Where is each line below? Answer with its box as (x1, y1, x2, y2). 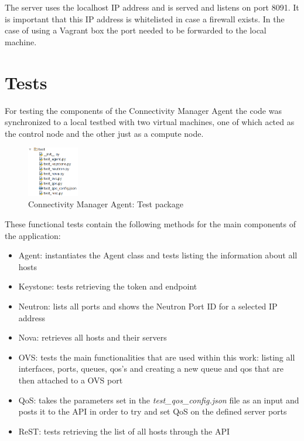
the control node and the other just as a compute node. (5, 127, 204, 139)
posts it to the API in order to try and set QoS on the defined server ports (18, 405, 287, 418)
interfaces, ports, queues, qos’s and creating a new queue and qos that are (18, 362, 283, 375)
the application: (5, 229, 61, 241)
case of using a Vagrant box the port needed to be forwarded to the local (5, 24, 267, 36)
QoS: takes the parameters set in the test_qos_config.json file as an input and (18, 393, 299, 406)
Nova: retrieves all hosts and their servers (18, 331, 167, 344)
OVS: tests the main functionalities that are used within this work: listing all (18, 351, 295, 363)
